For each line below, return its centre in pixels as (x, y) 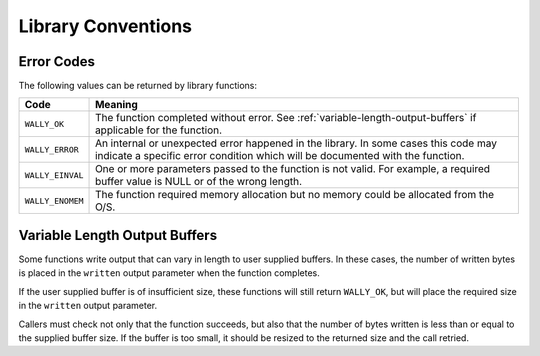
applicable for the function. (159, 130)
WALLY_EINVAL (54, 175)
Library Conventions (105, 26)
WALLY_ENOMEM (54, 200)
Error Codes (56, 61)
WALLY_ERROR (51, 149)
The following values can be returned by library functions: (138, 86)
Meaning (117, 105)
